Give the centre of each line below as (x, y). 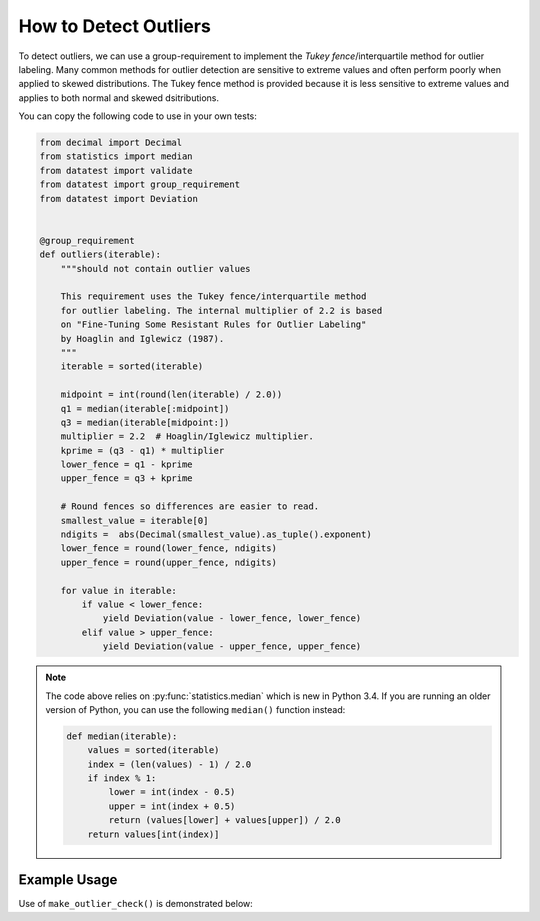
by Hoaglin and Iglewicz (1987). (142, 338)
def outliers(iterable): (100, 254)
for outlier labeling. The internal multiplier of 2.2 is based (221, 310)
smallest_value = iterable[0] (134, 520)
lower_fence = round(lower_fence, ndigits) (168, 548)
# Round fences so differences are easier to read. (190, 506)
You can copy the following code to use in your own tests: (137, 116)
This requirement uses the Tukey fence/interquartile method (213, 296)
